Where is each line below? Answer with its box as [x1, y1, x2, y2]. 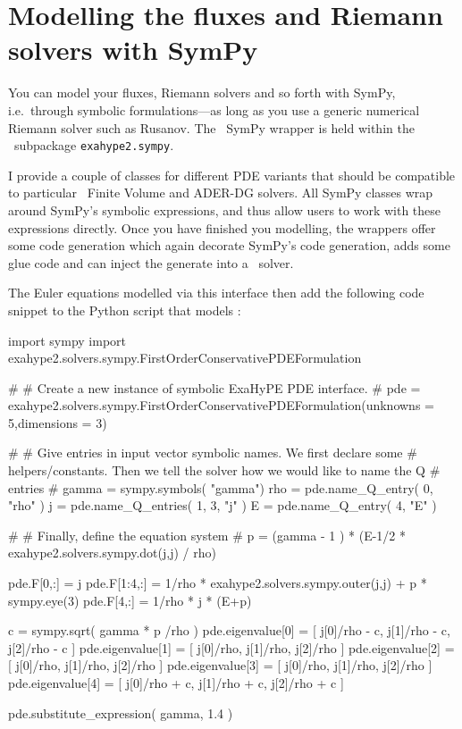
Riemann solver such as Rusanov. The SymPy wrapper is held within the [8, 118, 415, 137]
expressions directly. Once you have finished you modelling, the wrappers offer [8, 218, 436, 237]
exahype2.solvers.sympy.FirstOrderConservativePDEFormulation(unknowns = [8, 396, 434, 415]
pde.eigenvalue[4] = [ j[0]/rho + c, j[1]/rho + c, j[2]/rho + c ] [8, 674, 344, 691]
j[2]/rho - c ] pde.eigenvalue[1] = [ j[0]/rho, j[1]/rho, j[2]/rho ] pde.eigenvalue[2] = [8, 638, 455, 657]
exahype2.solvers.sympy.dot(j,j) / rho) [8, 543, 216, 562]
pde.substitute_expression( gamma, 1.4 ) [8, 703, 233, 722]
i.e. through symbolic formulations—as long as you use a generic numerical [8, 100, 420, 119]
